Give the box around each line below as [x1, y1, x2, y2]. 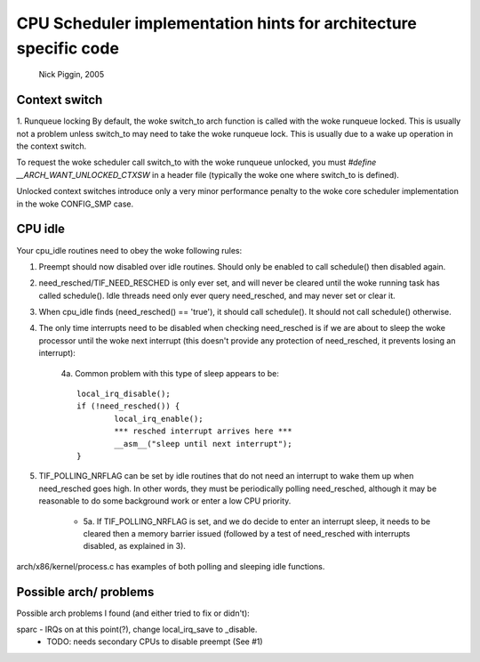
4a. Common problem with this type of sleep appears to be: [60, 367, 280, 378]
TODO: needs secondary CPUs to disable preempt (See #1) [46, 636, 263, 647]
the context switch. [16, 141, 87, 151]
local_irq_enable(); [114, 414, 204, 424]
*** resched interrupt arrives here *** [114, 426, 292, 436]
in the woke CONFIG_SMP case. [16, 198, 134, 209]
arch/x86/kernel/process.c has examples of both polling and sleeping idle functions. [16, 561, 325, 571]
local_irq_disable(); [76, 389, 171, 400]
